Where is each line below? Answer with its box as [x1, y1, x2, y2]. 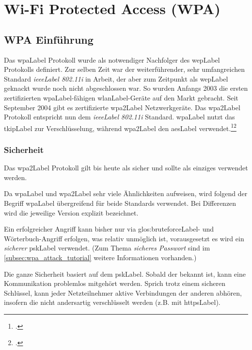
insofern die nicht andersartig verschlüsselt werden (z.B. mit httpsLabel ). [4, 297, 220, 307]
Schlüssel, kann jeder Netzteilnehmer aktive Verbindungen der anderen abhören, [4, 287, 242, 298]
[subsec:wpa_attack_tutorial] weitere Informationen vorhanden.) [4, 252, 197, 262]
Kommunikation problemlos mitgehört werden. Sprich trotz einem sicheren [4, 278, 225, 288]
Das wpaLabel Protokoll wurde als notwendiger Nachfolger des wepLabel [4, 54, 220, 65]
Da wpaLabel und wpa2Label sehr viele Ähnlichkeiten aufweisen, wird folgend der [4, 188, 248, 199]
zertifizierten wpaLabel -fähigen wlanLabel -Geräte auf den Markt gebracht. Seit [4, 92, 238, 102]
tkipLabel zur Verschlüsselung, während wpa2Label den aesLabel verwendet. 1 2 [4, 121, 236, 133]
